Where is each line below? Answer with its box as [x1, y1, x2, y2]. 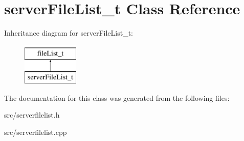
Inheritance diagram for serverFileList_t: [4, 27, 133, 38]
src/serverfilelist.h [4, 109, 60, 120]
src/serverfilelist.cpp [4, 127, 67, 137]
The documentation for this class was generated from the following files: [4, 92, 230, 103]
